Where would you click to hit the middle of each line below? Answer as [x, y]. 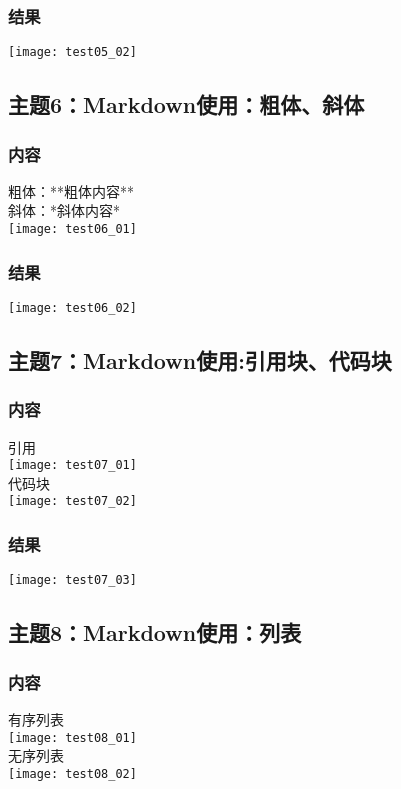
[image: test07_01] [72, 465]
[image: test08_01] [72, 737]
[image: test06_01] [72, 229]
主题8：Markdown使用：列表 [155, 632]
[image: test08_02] [72, 773]
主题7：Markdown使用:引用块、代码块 [200, 359]
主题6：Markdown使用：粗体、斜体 [186, 104]
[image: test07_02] [72, 501]
